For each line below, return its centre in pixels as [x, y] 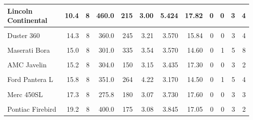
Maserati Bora [29, 50]
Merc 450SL [25, 94]
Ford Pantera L [30, 79]
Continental [27, 20]
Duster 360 [24, 35]
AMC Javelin [27, 65]
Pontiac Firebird [32, 109]
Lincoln [20, 10]
